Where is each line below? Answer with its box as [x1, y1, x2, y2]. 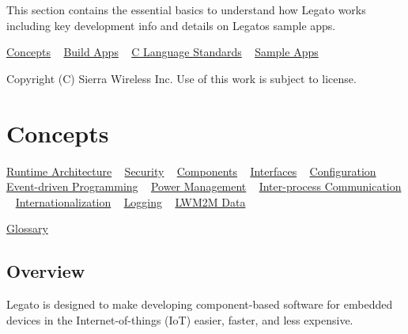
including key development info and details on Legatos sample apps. [6, 17, 336, 33]
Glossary [6, 220, 48, 237]
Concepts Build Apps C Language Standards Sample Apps [6, 44, 319, 60]
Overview [6, 259, 85, 283]
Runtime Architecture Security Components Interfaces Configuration [6, 162, 376, 179]
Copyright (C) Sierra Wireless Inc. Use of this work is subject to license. [6, 70, 357, 86]
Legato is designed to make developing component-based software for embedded [6, 296, 393, 313]
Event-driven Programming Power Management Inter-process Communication [6, 178, 402, 195]
